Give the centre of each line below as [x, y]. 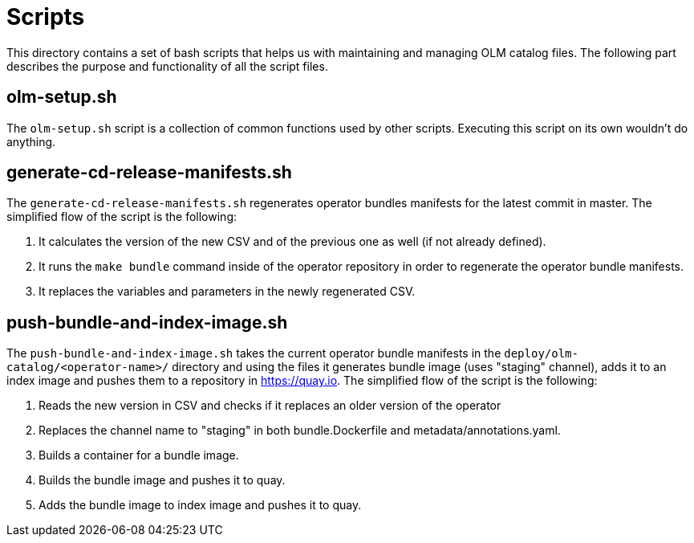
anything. [31, 141]
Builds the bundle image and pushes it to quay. [162, 480]
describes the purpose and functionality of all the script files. [167, 66]
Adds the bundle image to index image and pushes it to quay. [200, 505]
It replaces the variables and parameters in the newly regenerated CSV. [227, 292]
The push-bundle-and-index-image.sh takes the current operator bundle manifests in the [254, 353]
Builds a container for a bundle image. [139, 455]
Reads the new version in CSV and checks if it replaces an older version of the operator [270, 406]
